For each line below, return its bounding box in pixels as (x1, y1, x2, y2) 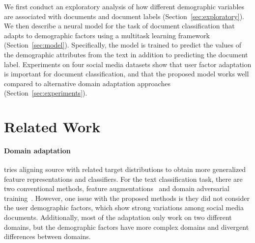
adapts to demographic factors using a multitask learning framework (4, 30, 210, 40)
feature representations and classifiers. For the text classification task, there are (4, 173, 243, 184)
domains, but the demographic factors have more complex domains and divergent (4, 221, 249, 232)
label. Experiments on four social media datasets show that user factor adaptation (4, 59, 252, 69)
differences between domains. (4, 231, 91, 242)
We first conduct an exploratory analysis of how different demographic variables (4, 1, 245, 11)
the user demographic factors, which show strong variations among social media (4, 202, 244, 213)
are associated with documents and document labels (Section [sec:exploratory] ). (4, 11, 244, 21)
